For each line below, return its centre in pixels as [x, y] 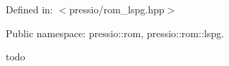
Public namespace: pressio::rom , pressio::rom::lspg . [115, 33]
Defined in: [29, 9]
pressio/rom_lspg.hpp [117, 9]
